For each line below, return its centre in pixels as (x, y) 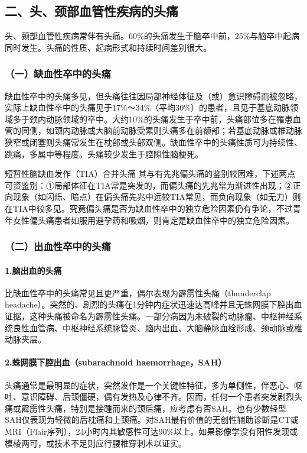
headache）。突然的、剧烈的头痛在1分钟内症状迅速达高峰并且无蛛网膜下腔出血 (153, 304)
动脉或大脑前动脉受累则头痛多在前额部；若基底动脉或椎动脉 (186, 130)
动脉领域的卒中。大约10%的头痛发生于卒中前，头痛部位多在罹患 (169, 119)
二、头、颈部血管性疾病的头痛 (92, 11)
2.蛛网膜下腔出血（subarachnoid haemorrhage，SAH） (116, 362)
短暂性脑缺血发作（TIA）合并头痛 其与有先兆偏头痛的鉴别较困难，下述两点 (150, 174)
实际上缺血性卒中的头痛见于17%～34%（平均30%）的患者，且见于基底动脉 (147, 107)
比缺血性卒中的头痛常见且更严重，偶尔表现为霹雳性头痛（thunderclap (138, 292)
